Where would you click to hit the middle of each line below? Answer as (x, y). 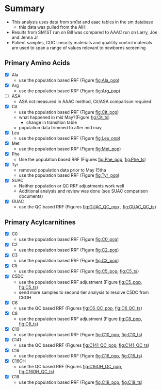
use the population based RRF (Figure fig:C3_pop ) (69, 261)
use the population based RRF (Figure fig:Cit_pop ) (69, 112)
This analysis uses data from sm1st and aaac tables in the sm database (82, 22)
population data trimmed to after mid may (60, 127)
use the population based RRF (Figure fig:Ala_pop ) (69, 80)
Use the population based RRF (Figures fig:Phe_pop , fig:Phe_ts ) (82, 160)
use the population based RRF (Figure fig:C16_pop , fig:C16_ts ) (81, 356)
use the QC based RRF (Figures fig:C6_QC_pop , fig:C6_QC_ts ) (81, 308)
